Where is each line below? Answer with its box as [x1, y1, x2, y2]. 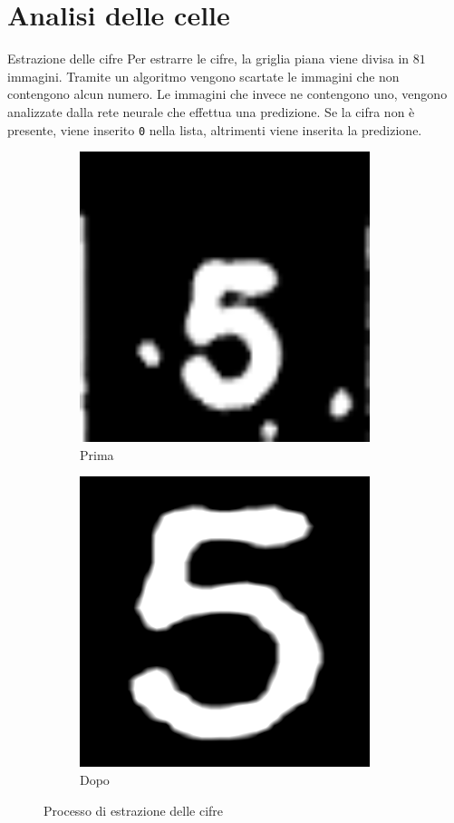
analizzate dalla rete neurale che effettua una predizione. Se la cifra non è [7, 102, 415, 121]
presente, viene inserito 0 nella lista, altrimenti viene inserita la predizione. [7, 120, 422, 139]
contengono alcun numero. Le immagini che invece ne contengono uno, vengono [7, 84, 448, 103]
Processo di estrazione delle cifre [43, 800, 224, 819]
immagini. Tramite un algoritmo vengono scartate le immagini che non [7, 66, 400, 85]
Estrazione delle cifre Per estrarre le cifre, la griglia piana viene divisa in [7, 49, 410, 68]
